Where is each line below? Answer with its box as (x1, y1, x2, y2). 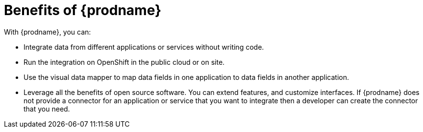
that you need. (24, 104, 70, 113)
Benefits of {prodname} (4, 2, 162, 19)
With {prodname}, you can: (4, 27, 91, 36)
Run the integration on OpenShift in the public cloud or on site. (24, 57, 225, 66)
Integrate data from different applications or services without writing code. (24, 42, 264, 51)
